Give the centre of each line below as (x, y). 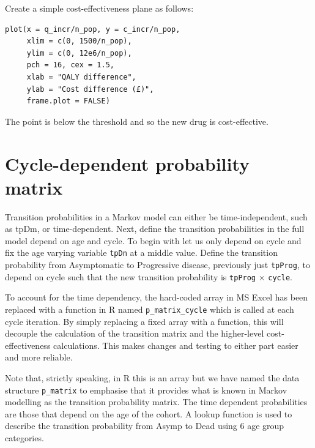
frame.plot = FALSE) (68, 101)
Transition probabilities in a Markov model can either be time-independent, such (156, 216)
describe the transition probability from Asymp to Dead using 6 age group (145, 426)
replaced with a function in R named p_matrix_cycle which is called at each (150, 309)
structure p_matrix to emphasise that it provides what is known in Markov (146, 390)
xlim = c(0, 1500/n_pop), (79, 41)
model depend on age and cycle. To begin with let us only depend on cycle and (153, 240)
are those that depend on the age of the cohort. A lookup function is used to (149, 413)
